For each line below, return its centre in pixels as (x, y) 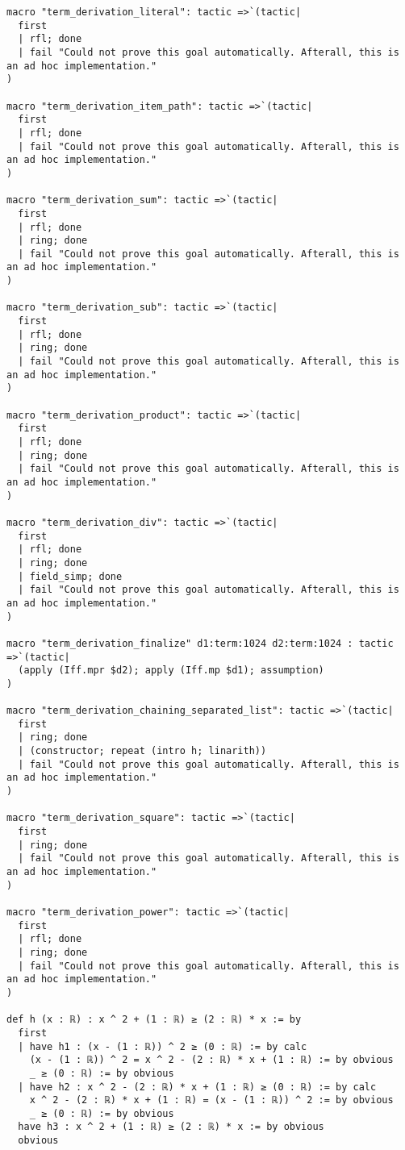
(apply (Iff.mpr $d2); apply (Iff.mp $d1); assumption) (171, 671)
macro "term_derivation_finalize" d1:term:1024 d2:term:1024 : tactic (200, 643)
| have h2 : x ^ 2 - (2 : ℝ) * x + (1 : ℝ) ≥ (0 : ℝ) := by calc (197, 1087)
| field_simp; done (70, 576)
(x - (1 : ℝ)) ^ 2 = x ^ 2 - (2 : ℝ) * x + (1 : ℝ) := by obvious (211, 1060)
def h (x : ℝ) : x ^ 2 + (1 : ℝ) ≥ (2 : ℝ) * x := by (154, 1020)
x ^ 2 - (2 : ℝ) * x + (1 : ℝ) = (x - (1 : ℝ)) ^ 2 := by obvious (211, 1100)
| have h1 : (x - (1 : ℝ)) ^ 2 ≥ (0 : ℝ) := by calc (163, 1046)
